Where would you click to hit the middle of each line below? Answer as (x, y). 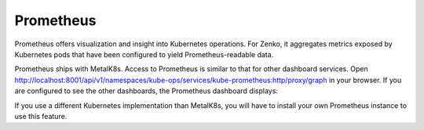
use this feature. (41, 116)
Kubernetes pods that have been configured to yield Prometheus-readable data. (144, 54)
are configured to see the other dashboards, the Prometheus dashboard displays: (146, 91)
